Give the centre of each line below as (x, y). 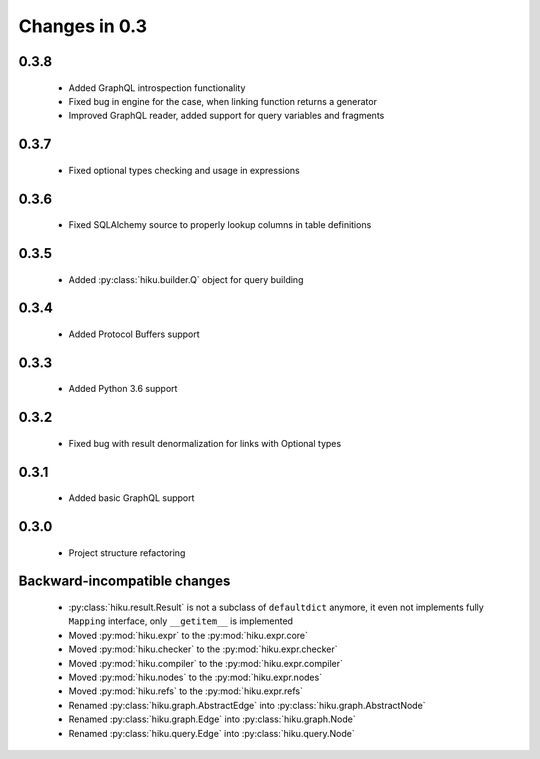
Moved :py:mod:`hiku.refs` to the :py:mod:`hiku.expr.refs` (186, 691)
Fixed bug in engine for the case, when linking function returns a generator (222, 101)
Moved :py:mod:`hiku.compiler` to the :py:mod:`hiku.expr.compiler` (206, 663)
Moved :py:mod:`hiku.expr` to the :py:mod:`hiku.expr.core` (188, 635)
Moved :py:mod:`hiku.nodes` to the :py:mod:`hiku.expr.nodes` (195, 677)
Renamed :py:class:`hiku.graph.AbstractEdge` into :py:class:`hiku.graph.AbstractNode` (247, 705)
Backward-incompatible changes (124, 581)
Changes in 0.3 (83, 26)
